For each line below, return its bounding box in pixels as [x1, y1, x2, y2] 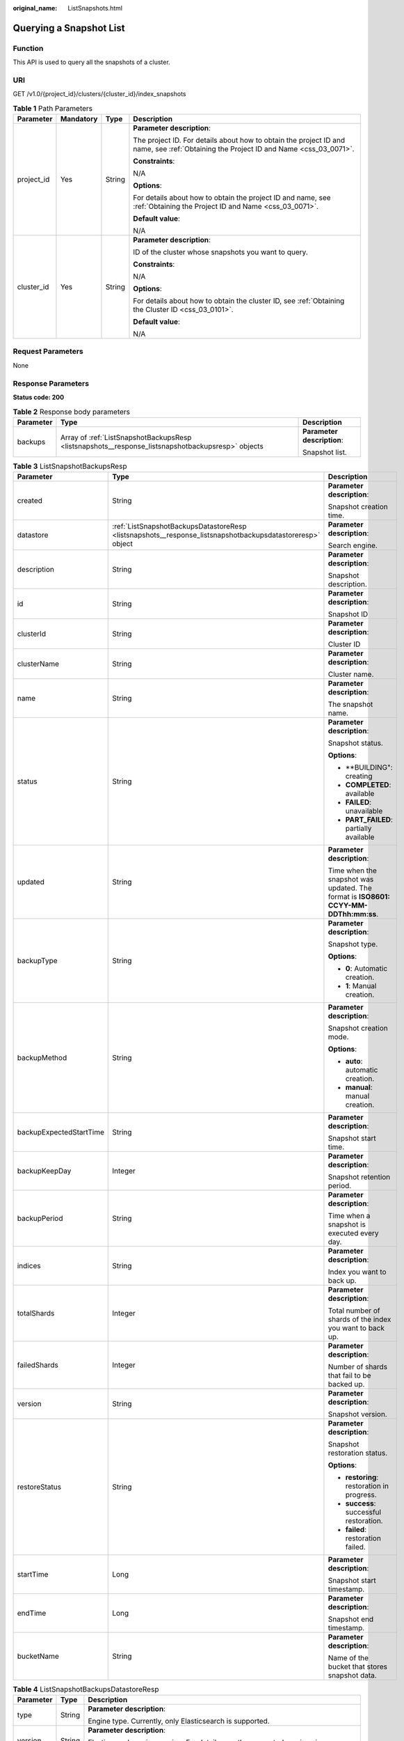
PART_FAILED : [345, 815, 393, 825]
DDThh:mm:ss [328, 909, 377, 919]
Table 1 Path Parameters [13, 103, 93, 113]
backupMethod [17, 1053, 67, 1063]
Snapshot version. [328, 1410, 387, 1419]
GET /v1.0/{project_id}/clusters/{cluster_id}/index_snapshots [13, 90, 186, 98]
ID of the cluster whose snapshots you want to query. [133, 247, 309, 257]
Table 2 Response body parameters [13, 407, 130, 416]
